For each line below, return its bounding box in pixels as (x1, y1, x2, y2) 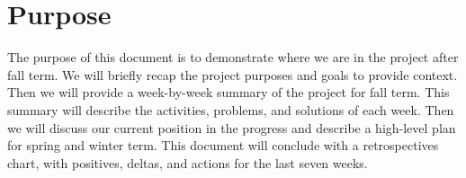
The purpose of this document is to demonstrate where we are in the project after (7, 48, 459, 67)
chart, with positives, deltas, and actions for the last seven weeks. (7, 153, 368, 172)
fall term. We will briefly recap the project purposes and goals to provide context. (7, 65, 458, 84)
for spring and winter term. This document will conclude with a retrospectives (7, 136, 439, 155)
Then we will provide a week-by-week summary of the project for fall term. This (7, 83, 450, 102)
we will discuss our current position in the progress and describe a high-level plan (7, 118, 456, 137)
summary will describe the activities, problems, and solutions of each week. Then (7, 100, 454, 119)
